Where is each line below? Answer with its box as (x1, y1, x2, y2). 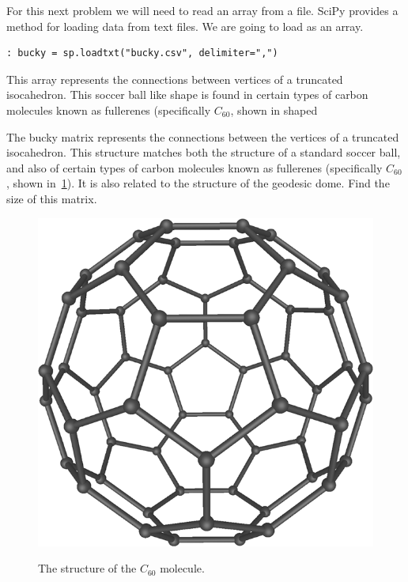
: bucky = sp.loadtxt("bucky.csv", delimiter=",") (6, 47, 278, 59)
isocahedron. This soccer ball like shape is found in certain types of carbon (6, 86, 368, 103)
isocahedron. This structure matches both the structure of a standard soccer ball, (6, 144, 401, 161)
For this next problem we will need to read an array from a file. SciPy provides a (6, 2, 399, 18)
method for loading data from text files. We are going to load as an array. (6, 17, 364, 34)
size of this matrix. (6, 190, 97, 206)
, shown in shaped (230, 101, 318, 118)
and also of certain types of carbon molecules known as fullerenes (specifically (6, 159, 383, 176)
